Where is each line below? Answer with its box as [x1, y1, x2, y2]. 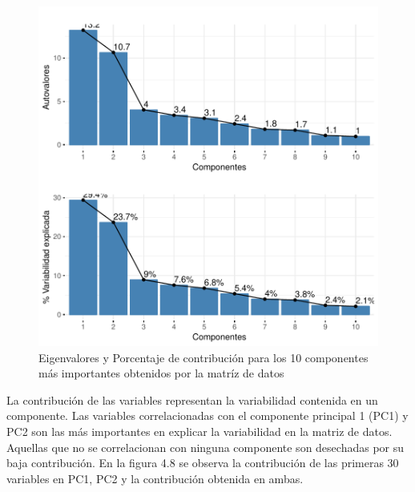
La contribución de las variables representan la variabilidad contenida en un [6, 391, 378, 408]
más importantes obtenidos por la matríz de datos [38, 365, 284, 381]
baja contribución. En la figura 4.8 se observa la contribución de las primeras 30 [6, 454, 399, 471]
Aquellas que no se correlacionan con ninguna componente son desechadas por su [6, 438, 405, 455]
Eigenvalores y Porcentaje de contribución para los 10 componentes [38, 349, 369, 365]
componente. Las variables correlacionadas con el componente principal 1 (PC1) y [6, 407, 409, 424]
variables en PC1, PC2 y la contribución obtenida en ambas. [6, 470, 304, 486]
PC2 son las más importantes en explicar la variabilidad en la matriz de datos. [6, 422, 393, 439]
